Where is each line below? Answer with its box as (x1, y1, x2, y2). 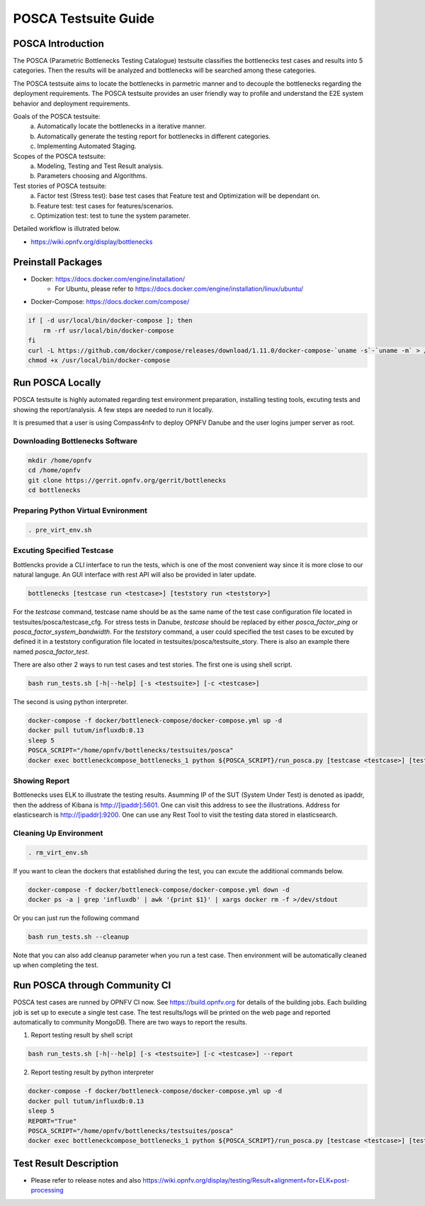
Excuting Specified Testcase (13, 546, 114, 556)
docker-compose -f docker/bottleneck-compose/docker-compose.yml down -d (28, 886, 290, 893)
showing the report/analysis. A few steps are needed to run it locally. (13, 405, 214, 414)
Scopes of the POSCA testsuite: (13, 152, 106, 160)
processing (30, 1186, 64, 1195)
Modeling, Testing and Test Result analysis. (37, 162, 164, 170)
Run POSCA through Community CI (13, 979, 171, 992)
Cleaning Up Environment (13, 828, 103, 838)
